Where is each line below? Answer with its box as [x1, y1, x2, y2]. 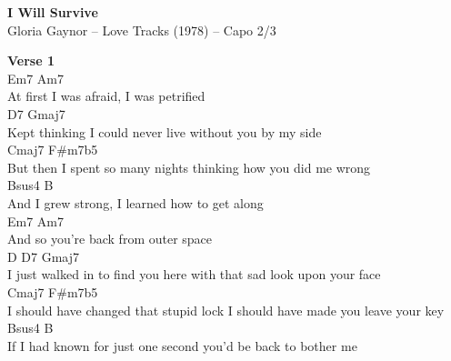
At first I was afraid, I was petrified [7, 86, 205, 105]
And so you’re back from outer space [7, 229, 213, 248]
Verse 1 [7, 51, 55, 70]
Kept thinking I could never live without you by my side [7, 122, 322, 141]
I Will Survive [7, 3, 98, 21]
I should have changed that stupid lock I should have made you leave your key [7, 300, 445, 319]
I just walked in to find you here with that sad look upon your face [7, 265, 381, 284]
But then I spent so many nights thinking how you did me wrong [7, 157, 371, 176]
